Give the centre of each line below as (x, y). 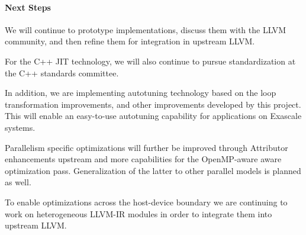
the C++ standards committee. (62, 73)
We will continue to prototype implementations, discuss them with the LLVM (146, 29)
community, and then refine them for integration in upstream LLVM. (130, 41)
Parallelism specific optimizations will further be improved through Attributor (146, 147)
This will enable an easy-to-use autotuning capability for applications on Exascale (153, 116)
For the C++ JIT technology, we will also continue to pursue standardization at (150, 61)
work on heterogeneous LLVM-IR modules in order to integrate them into (138, 213)
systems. (20, 127)
